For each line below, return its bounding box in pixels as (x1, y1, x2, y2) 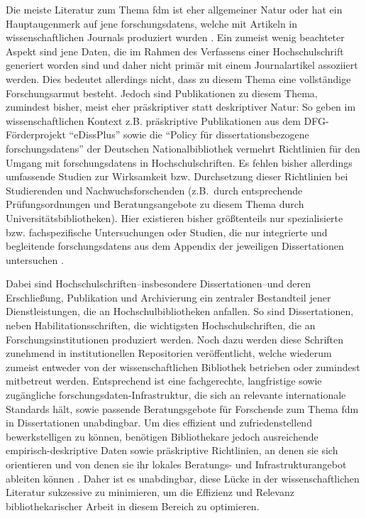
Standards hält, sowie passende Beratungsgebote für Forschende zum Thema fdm (6, 401, 359, 416)
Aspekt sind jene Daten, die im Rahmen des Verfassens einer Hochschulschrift (6, 43, 344, 58)
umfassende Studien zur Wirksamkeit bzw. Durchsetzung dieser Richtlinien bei (6, 169, 348, 184)
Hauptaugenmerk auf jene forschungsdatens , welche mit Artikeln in (6, 16, 298, 31)
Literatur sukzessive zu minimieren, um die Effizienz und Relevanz (6, 485, 294, 500)
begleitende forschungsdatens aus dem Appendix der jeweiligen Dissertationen (6, 238, 344, 253)
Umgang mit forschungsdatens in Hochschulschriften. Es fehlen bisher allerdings (6, 155, 353, 170)
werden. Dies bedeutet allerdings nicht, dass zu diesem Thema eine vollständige (6, 71, 351, 86)
